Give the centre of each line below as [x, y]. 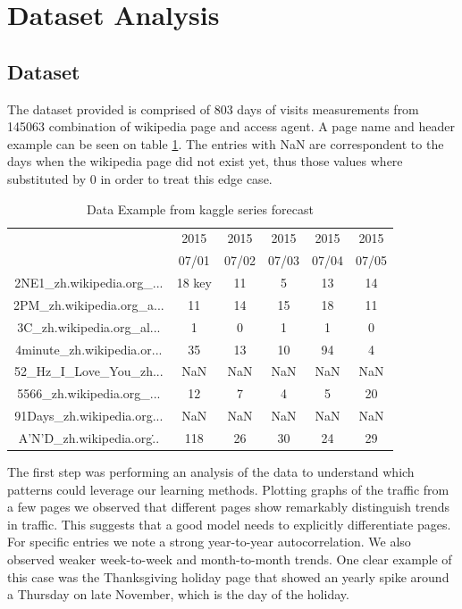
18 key [194, 283]
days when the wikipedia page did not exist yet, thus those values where [205, 161]
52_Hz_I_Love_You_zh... [89, 371]
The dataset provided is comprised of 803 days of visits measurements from [213, 108]
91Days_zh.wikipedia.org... [89, 416]
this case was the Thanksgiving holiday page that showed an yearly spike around [228, 576]
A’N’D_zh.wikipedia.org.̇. [89, 437]
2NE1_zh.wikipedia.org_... [89, 283]
